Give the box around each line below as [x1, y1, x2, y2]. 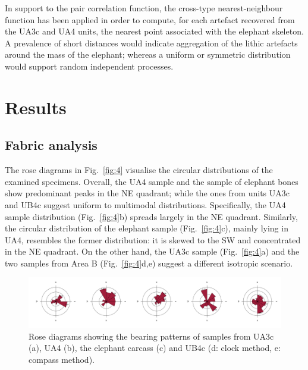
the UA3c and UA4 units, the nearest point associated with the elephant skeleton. [5, 25, 304, 37]
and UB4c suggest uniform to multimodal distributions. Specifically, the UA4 [5, 198, 286, 211]
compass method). [29, 353, 95, 365]
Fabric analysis [5, 136, 98, 154]
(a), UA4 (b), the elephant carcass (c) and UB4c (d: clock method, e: [29, 341, 281, 354]
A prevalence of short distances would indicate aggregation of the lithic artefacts [5, 36, 298, 49]
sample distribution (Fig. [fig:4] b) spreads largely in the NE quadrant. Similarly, [5, 210, 298, 222]
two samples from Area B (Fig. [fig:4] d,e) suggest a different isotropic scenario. [5, 256, 293, 269]
